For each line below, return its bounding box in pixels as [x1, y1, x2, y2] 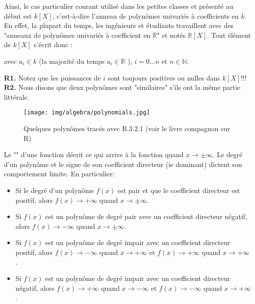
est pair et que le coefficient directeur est [117, 185, 240, 195]
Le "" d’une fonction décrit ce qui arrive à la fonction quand [4, 149, 184, 160]
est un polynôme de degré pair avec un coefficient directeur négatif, [45, 211, 247, 221]
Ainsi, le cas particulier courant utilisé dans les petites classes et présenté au [4, 1, 233, 11]
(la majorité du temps [39, 55, 105, 66]
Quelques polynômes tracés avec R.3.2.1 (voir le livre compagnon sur [24, 123, 230, 133]
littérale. [4, 91, 29, 102]
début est [4, 10, 32, 21]
